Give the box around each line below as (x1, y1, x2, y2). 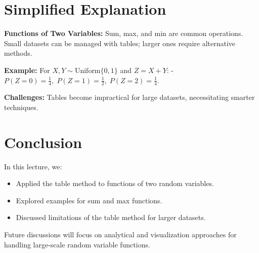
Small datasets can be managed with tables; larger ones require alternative (4, 38, 236, 48)
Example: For (4, 64, 50, 75)
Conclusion (4, 131, 82, 152)
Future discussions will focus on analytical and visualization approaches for (4, 229, 237, 240)
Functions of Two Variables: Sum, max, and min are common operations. (4, 28, 243, 39)
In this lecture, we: (4, 161, 62, 171)
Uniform (74, 67, 101, 75)
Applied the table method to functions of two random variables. (16, 178, 214, 189)
